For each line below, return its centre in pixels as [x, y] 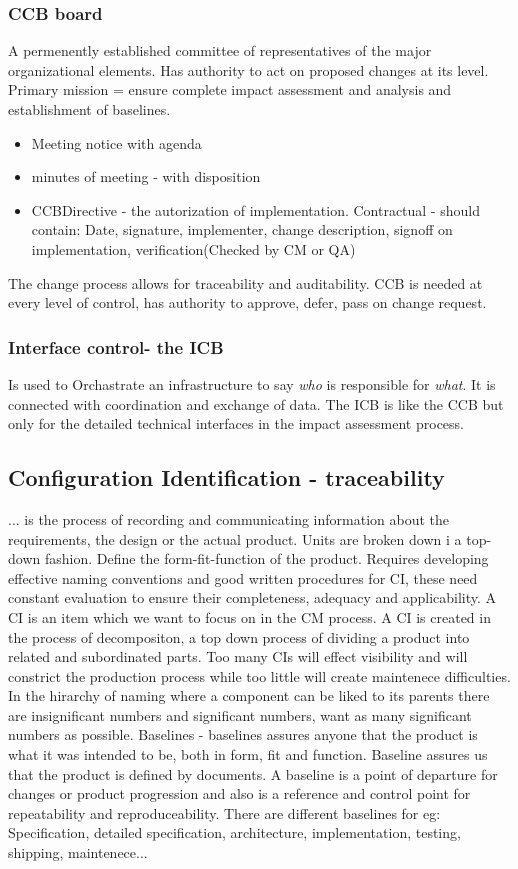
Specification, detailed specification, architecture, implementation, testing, [234, 832]
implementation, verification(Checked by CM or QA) [193, 248]
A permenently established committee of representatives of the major [220, 50]
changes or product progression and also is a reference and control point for [239, 793]
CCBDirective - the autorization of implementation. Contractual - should [255, 209]
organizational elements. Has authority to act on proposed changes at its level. [248, 69]
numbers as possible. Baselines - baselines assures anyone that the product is [243, 734]
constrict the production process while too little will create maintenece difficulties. [259, 675]
